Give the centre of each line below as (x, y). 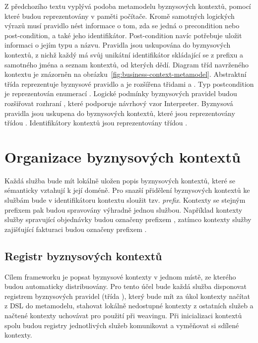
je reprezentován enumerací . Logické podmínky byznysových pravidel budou (121, 93)
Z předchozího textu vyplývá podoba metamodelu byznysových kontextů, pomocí (128, 6)
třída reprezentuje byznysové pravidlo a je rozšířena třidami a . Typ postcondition (129, 84)
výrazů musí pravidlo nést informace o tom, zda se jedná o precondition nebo (122, 26)
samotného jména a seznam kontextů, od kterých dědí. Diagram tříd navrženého (127, 64)
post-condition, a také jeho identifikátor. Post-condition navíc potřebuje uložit (123, 35)
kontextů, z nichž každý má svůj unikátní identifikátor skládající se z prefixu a (124, 54)
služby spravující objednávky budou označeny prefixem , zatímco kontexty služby (128, 219)
